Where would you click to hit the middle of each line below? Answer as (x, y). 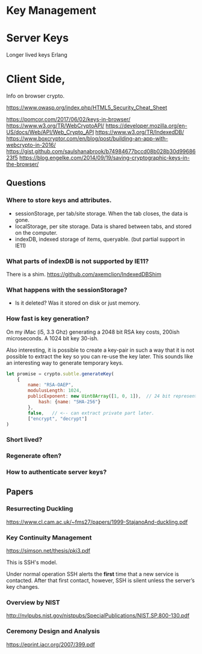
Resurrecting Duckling (40, 509)
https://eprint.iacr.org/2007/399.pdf (50, 644)
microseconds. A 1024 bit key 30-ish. (53, 338)
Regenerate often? (34, 456)
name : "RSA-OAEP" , (51, 385)
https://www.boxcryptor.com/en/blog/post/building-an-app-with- (87, 139)
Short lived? (24, 440)
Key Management (51, 11)
